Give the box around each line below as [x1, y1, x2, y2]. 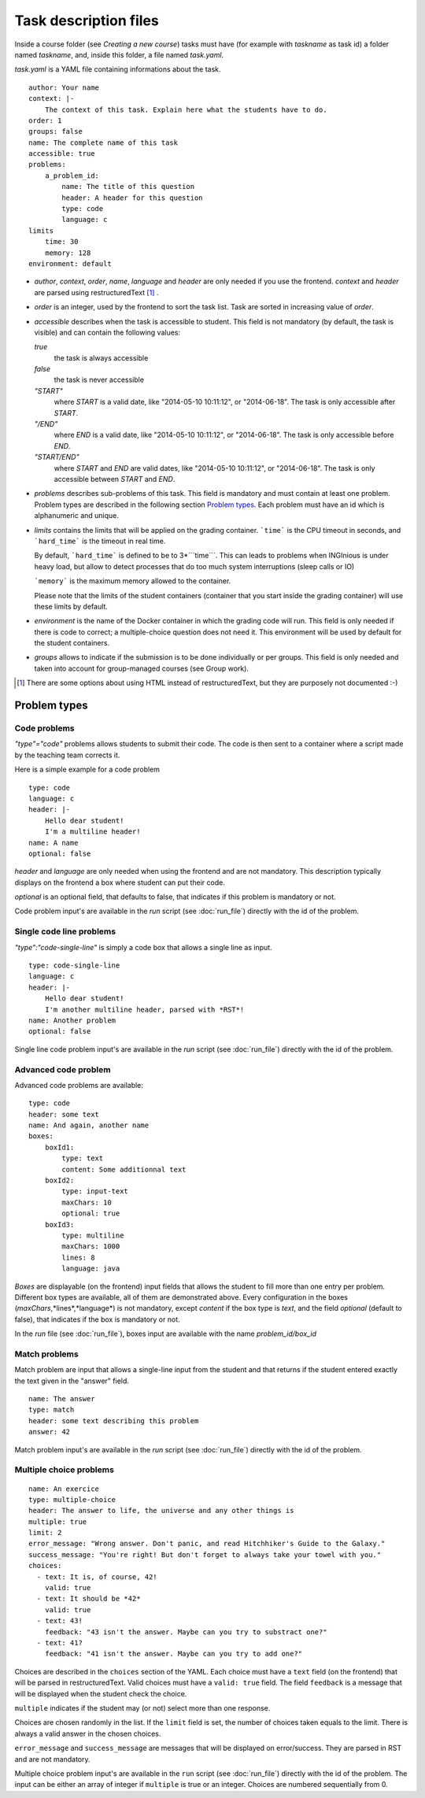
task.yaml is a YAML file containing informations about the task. [14, 65, 221, 74]
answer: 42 [28, 1427, 71, 1437]
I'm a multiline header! [44, 827, 141, 836]
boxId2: [44, 1176, 75, 1185]
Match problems [14, 1348, 79, 1360]
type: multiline [61, 1230, 124, 1240]
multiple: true [28, 1517, 87, 1526]
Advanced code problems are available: [14, 1080, 143, 1090]
